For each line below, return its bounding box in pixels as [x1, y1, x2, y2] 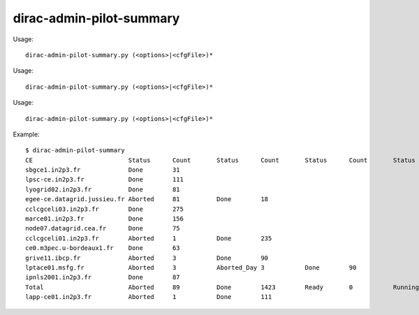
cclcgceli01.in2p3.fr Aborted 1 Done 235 [25, 234, 272, 242]
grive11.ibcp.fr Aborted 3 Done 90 [25, 254, 269, 262]
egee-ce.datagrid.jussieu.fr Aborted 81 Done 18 [25, 196, 269, 203]
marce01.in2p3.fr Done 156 [25, 215, 184, 223]
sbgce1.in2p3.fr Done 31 [25, 166, 181, 174]
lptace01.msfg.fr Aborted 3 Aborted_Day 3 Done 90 [25, 263, 357, 272]
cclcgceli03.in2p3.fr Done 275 [25, 205, 184, 213]
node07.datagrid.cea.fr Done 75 [25, 224, 181, 233]
